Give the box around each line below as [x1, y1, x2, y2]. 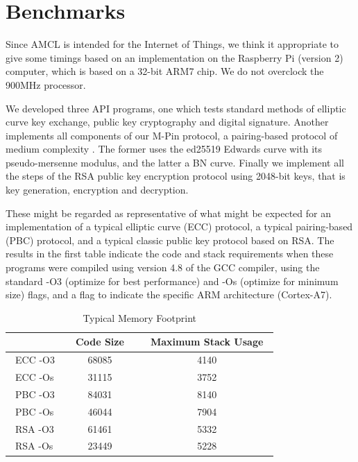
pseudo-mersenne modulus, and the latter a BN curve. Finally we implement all [6, 155, 344, 169]
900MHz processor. [6, 77, 86, 92]
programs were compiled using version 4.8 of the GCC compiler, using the [6, 260, 320, 275]
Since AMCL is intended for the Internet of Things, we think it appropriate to [6, 37, 339, 51]
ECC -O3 [15, 352, 55, 367]
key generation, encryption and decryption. [6, 182, 189, 197]
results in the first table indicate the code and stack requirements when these [6, 246, 334, 261]
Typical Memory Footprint [83, 310, 197, 325]
